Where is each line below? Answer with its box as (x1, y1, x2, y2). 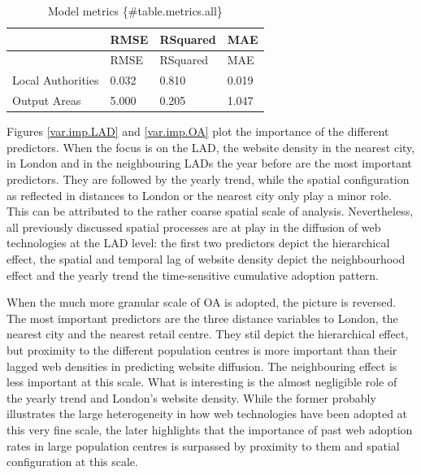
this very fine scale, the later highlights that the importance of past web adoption (7, 421, 413, 438)
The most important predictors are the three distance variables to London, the (7, 309, 398, 326)
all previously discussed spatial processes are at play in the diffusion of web (7, 218, 381, 235)
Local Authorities (12, 72, 99, 89)
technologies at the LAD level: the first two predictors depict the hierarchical (7, 234, 390, 251)
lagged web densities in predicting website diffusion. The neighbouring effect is (7, 357, 397, 374)
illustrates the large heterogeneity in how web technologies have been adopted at (7, 405, 408, 422)
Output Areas (12, 92, 81, 109)
